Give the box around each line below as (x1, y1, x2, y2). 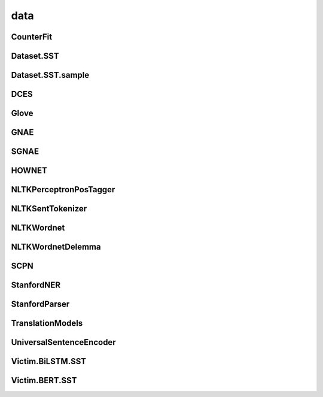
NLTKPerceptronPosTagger (11, 184, 115, 195)
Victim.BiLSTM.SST (11, 356, 87, 366)
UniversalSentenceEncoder (11, 337, 116, 347)
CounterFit (11, 32, 53, 42)
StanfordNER (11, 280, 61, 290)
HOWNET (11, 165, 47, 176)
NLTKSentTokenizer (11, 204, 87, 214)
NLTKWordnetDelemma (11, 242, 101, 252)
